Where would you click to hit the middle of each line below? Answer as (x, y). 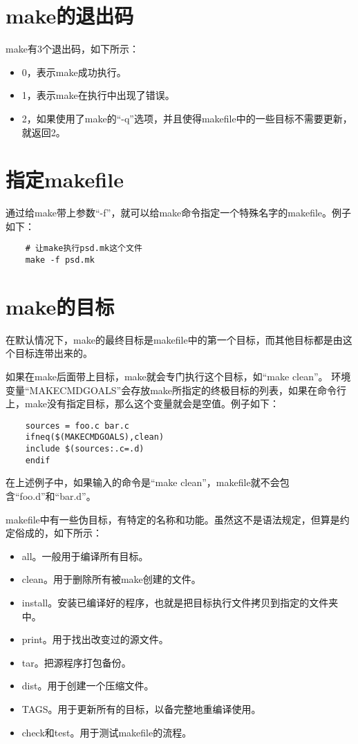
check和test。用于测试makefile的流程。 (107, 732)
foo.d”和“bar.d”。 (58, 496)
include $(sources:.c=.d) (85, 449)
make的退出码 (70, 16)
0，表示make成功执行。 (74, 72)
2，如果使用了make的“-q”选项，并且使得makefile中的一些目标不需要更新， (187, 118)
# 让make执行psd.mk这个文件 (84, 249)
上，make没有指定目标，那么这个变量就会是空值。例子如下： (142, 403)
